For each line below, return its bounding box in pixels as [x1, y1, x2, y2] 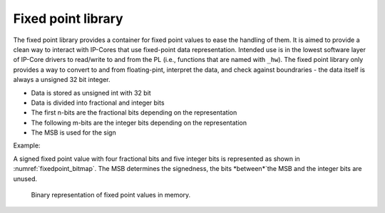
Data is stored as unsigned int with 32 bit [31, 88, 151, 97]
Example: [13, 141, 41, 150]
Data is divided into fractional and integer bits [31, 98, 165, 107]
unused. [13, 175, 37, 183]
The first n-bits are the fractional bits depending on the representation [31, 108, 237, 117]
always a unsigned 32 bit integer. [13, 76, 111, 84]
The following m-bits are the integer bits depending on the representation [31, 118, 247, 127]
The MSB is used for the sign [31, 128, 117, 137]
